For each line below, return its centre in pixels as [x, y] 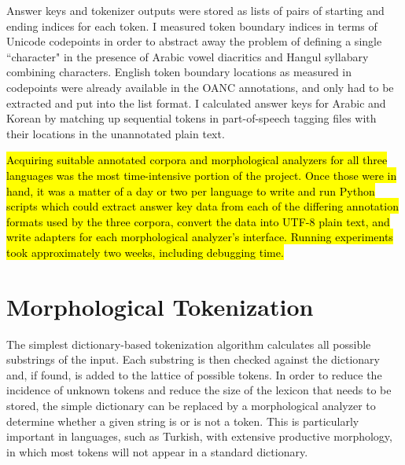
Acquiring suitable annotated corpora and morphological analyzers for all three [197, 160]
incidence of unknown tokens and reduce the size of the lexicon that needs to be [199, 390]
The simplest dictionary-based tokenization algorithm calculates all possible [189, 344]
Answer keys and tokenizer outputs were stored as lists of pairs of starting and [195, 10]
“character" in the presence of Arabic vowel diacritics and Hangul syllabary [188, 56]
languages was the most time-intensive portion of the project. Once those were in [202, 175]
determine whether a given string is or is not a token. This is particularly [183, 421]
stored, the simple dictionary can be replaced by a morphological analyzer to [191, 405]
